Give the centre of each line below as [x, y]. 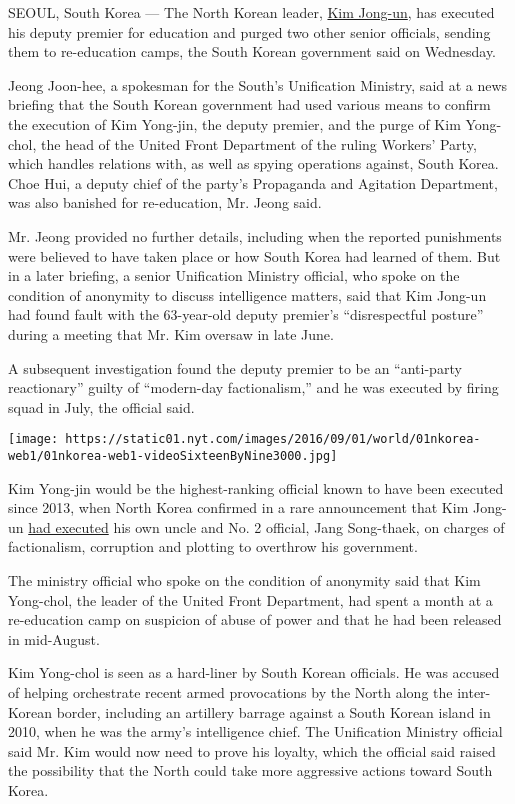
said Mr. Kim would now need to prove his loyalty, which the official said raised [252, 750]
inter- [474, 691]
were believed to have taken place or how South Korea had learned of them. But [254, 255]
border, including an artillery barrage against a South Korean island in [273, 711]
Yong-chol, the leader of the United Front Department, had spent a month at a [250, 599]
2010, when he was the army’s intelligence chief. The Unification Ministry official [255, 731]
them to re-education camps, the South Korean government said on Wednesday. [252, 51]
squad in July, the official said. [101, 406]
